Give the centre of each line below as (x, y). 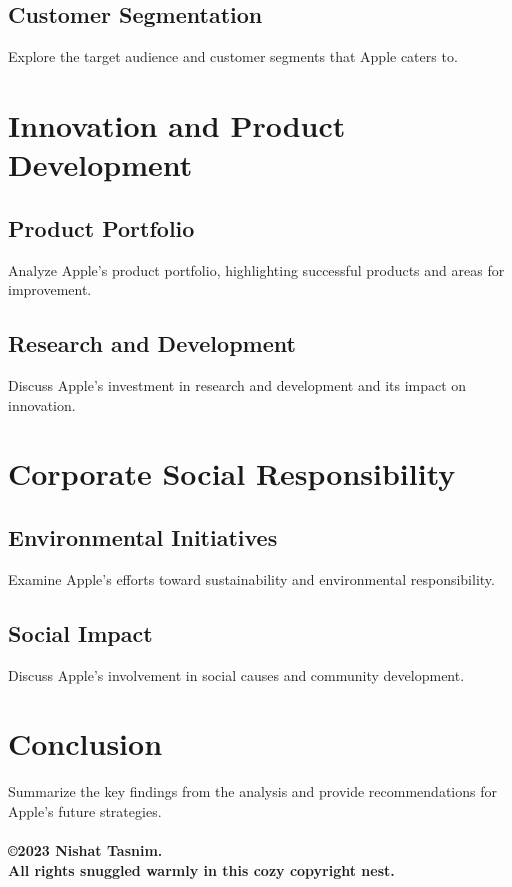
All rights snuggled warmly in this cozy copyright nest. (201, 869)
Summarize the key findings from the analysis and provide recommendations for (252, 791)
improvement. (50, 289)
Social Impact (80, 632)
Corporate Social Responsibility (232, 473)
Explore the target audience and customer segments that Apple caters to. (233, 56)
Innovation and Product (177, 124)
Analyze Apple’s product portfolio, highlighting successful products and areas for (256, 269)
